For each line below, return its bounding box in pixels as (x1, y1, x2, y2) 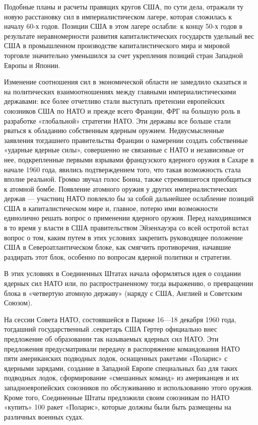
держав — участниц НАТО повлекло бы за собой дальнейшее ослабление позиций (4, 193, 254, 204)
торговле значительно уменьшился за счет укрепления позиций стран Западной (4, 50, 243, 60)
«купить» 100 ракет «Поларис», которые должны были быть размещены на (4, 402, 231, 412)
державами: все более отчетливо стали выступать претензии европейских (4, 96, 225, 106)
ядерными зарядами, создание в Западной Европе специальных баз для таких (4, 362, 238, 373)
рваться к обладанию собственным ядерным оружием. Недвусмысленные (4, 125, 224, 136)
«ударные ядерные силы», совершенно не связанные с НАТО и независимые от (4, 144, 244, 155)
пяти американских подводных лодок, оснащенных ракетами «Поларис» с (4, 353, 228, 363)
